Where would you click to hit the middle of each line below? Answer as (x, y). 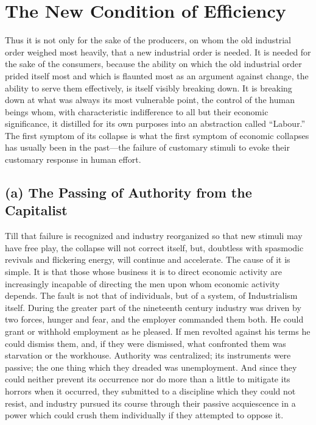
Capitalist (36, 210)
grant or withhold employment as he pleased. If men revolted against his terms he (158, 331)
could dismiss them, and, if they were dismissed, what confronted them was (146, 343)
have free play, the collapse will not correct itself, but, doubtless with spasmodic (154, 247)
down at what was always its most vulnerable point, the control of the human (150, 100)
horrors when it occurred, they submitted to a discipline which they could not (150, 391)
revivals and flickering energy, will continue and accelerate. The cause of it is (148, 259)
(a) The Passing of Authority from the (128, 192)
